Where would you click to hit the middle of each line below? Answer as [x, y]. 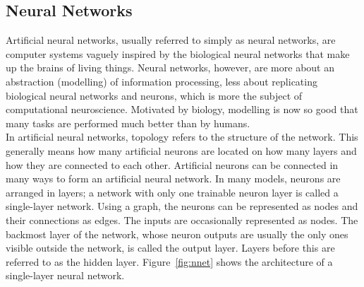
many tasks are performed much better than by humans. [128, 123]
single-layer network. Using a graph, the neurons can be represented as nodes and [182, 206]
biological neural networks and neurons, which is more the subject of [154, 95]
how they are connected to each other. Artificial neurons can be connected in [172, 164]
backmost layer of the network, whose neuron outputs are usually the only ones [177, 234]
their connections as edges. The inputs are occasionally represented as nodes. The [182, 219]
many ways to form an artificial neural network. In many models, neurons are [173, 178]
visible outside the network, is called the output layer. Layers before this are [170, 248]
